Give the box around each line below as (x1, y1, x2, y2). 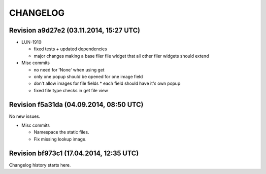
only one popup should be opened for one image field (33, 74, 143, 80)
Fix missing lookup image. (33, 136, 87, 142)
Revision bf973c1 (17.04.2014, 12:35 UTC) (9, 149, 139, 157)
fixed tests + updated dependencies (33, 46, 107, 52)
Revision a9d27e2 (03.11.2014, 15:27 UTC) (9, 26, 140, 35)
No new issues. (9, 113, 40, 119)
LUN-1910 (21, 39, 42, 45)
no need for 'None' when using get (33, 67, 104, 72)
